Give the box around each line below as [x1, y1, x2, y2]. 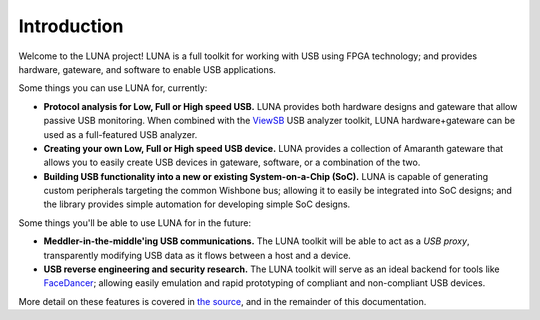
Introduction [18, 15, 124, 37]
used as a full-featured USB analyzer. [43, 128, 198, 140]
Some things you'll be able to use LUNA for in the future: [18, 216, 252, 229]
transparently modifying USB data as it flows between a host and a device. [43, 249, 352, 261]
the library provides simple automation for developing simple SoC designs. [43, 198, 351, 210]
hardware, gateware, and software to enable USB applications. [18, 63, 277, 75]
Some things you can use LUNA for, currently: [18, 82, 208, 94]
